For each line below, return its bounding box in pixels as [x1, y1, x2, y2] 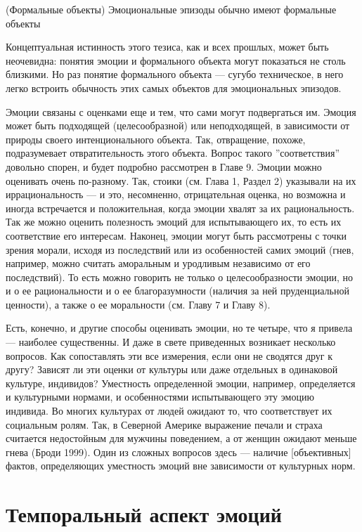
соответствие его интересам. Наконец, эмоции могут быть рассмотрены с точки [6, 228, 347, 242]
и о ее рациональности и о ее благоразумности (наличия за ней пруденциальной [6, 283, 349, 298]
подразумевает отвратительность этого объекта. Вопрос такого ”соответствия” [6, 145, 340, 160]
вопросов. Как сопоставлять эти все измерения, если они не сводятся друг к [6, 348, 333, 363]
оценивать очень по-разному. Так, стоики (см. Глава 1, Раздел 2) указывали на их [6, 173, 356, 188]
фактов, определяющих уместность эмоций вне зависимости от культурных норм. [6, 458, 356, 473]
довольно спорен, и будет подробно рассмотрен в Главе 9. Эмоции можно [6, 159, 322, 174]
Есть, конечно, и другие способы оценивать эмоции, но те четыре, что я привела [6, 320, 353, 335]
